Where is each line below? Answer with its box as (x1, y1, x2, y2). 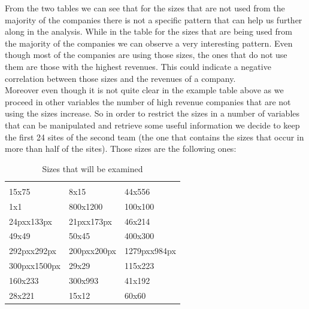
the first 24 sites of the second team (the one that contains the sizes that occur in (5, 130, 304, 143)
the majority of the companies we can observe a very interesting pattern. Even (5, 36, 293, 49)
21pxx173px (68, 215, 112, 227)
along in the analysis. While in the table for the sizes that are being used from (5, 25, 293, 38)
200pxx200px (68, 244, 116, 257)
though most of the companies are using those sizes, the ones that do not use (5, 48, 287, 61)
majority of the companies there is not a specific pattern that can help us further (5, 13, 302, 26)
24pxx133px (9, 215, 52, 227)
